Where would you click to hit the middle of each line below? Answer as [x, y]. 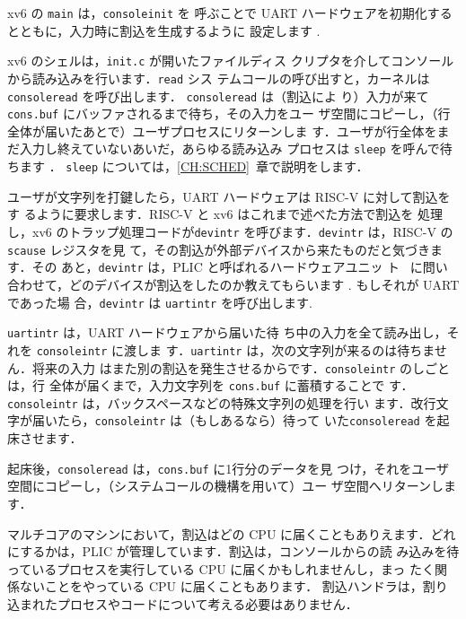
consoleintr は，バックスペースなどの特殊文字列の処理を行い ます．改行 [222, 402]
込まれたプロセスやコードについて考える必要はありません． [183, 603]
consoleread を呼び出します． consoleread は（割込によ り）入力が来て [218, 96]
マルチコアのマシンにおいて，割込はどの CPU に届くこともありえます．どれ [232, 533]
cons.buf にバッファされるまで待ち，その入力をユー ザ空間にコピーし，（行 [229, 113]
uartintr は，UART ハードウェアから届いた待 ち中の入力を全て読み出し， [227, 332]
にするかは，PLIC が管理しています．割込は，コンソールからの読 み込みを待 [233, 551]
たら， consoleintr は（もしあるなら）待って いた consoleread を [247, 420]
